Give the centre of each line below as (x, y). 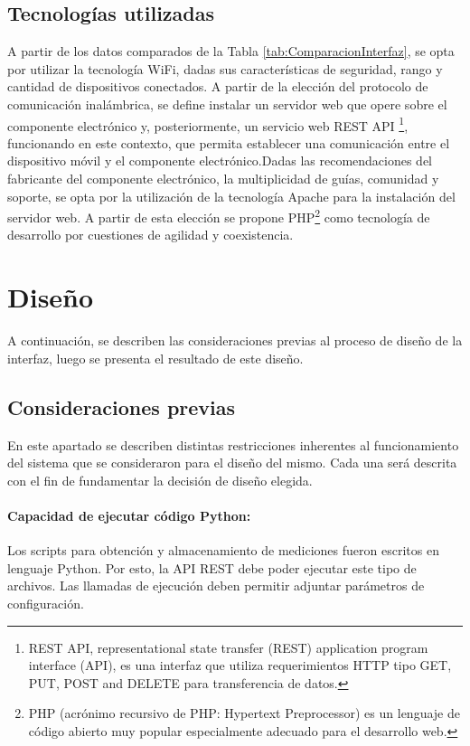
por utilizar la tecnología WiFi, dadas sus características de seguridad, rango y (225, 68)
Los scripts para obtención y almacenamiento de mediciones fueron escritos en (223, 550)
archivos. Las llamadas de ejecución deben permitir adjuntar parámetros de (216, 585)
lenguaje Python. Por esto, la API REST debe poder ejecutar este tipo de (212, 567)
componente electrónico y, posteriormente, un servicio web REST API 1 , (208, 124)
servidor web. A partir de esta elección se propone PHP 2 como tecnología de (219, 216)
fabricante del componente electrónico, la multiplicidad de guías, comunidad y (223, 179)
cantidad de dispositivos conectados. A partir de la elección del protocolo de (218, 86)
